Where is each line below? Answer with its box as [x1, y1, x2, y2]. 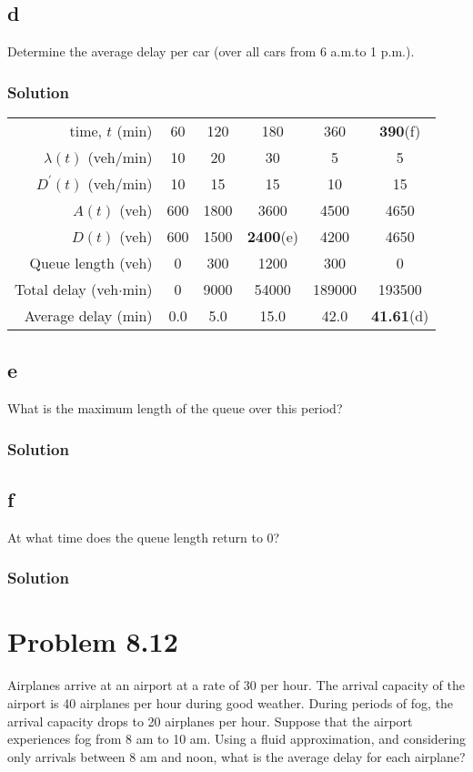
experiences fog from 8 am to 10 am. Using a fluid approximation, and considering [7, 729, 467, 748]
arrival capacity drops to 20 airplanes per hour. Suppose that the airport [7, 711, 413, 730]
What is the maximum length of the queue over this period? [7, 399, 343, 418]
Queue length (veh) [29, 252, 153, 274]
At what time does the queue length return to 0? [7, 527, 280, 546]
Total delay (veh [15, 279, 119, 300]
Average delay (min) [24, 305, 153, 327]
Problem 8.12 [7, 623, 178, 660]
